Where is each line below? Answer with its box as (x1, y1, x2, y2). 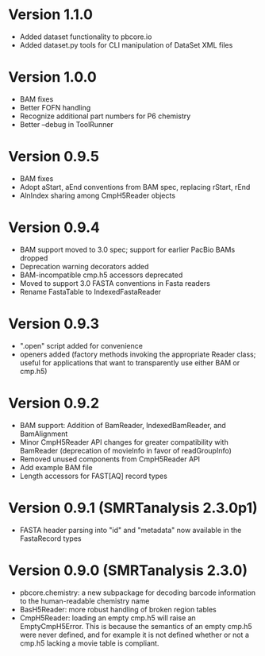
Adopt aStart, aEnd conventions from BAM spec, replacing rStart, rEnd (19, 182, 251, 191)
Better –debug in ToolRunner (19, 119, 113, 129)
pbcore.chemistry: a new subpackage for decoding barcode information (19, 588, 256, 597)
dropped (19, 253, 48, 263)
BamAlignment (19, 429, 68, 438)
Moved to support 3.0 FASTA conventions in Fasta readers (19, 278, 210, 287)
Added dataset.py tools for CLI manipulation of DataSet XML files (19, 40, 233, 49)
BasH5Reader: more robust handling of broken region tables (19, 604, 217, 614)
